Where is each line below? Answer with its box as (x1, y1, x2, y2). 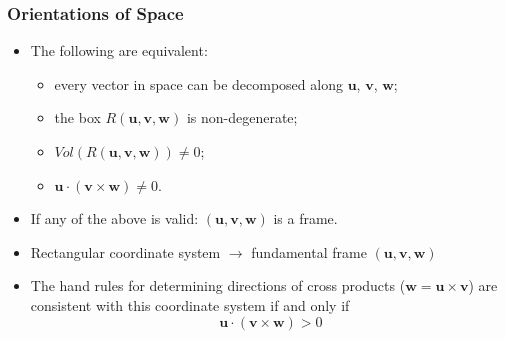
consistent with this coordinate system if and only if (30, 294, 350, 315)
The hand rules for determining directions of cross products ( (30, 275, 406, 296)
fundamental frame (251, 241, 367, 262)
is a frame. (273, 208, 338, 229)
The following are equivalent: (30, 40, 208, 61)
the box (54, 107, 101, 128)
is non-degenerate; (186, 107, 298, 128)
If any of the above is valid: (30, 208, 199, 229)
